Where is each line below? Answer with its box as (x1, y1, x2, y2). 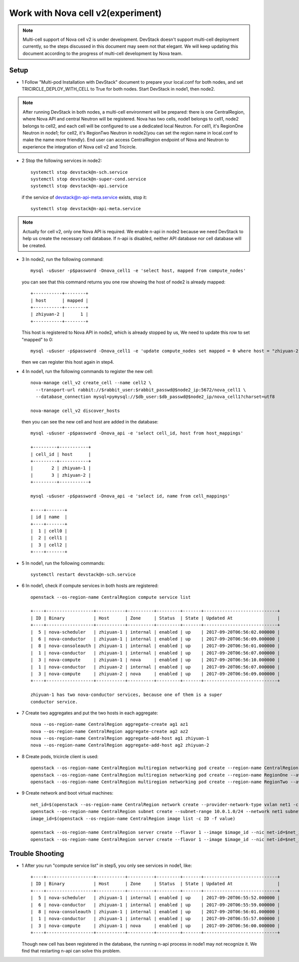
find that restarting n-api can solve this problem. (21, 948, 121, 954)
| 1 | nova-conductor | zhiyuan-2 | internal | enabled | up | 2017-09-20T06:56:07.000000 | (30, 664, 280, 670)
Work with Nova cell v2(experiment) (9, 7, 162, 18)
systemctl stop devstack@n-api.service (30, 183, 128, 189)
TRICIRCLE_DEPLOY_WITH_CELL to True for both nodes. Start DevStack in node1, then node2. (21, 86, 215, 92)
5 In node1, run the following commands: (21, 560, 105, 566)
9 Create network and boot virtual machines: (21, 790, 114, 796)
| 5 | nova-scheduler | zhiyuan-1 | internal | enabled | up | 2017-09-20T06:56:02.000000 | (30, 629, 280, 635)
